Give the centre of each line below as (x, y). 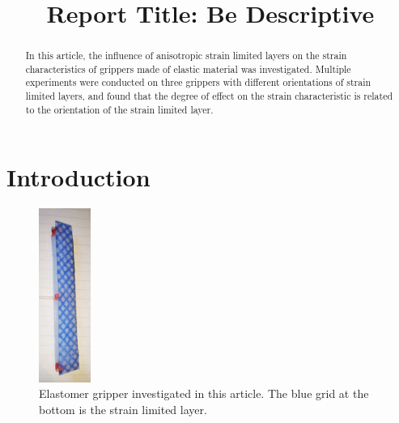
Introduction (79, 177)
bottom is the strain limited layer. (123, 409)
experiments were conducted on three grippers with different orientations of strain (198, 82)
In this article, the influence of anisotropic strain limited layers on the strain (186, 56)
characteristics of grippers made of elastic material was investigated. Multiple (188, 68)
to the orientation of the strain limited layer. (119, 109)
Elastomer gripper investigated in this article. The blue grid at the (204, 393)
